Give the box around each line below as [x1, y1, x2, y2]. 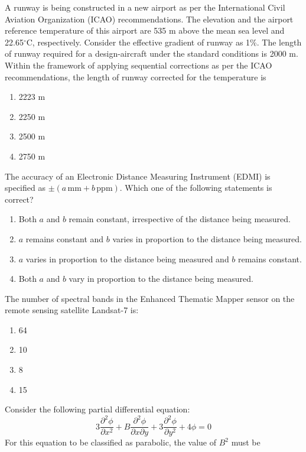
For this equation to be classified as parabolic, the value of [5, 436, 216, 448]
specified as [5, 181, 45, 194]
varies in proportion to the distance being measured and [25, 252, 229, 265]
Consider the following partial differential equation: [5, 403, 190, 415]
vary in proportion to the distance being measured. [69, 272, 253, 285]
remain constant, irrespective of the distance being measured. [69, 213, 291, 225]
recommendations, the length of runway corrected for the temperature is [5, 70, 266, 83]
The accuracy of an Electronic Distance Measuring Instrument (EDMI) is [5, 170, 271, 182]
